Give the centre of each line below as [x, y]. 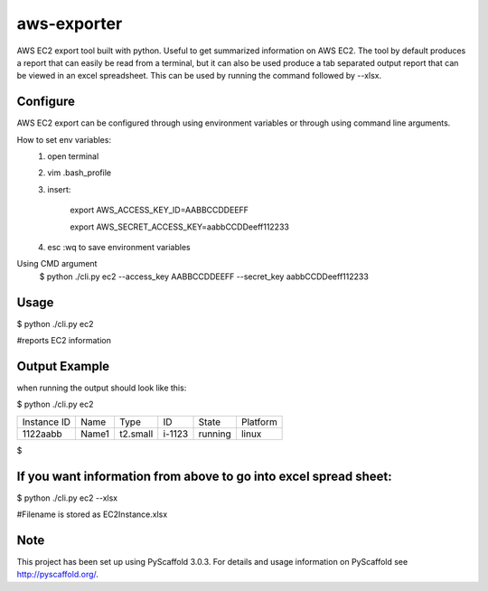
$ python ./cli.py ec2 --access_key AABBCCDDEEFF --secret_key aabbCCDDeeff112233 [204, 277]
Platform [259, 422]
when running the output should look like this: [102, 388]
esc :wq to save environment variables [119, 247]
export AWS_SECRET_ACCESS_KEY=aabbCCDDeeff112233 [179, 227]
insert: [59, 189]
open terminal [73, 156]
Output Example [63, 366]
